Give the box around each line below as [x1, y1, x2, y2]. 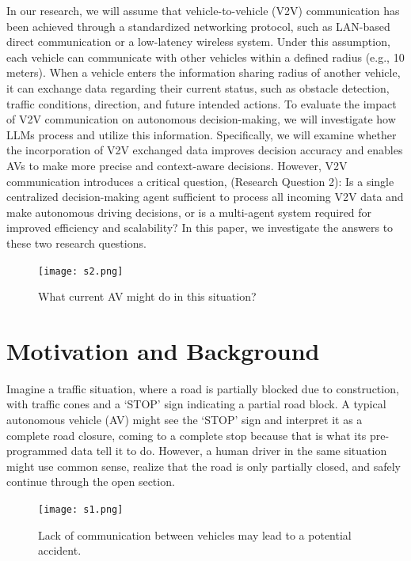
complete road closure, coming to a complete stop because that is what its [6, 426, 367, 443]
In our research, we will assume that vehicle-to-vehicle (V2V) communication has [6, 2, 400, 18]
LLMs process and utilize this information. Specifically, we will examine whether [6, 126, 397, 142]
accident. [38, 542, 82, 559]
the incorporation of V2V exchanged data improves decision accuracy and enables [6, 142, 403, 158]
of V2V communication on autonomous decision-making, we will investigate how [6, 111, 396, 127]
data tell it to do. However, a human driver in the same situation [70, 442, 387, 459]
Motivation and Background [6, 334, 320, 366]
